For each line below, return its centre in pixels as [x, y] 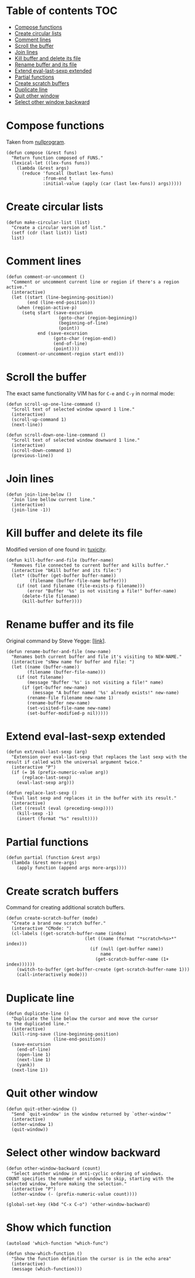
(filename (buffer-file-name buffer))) [78, 581]
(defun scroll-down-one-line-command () [56, 435]
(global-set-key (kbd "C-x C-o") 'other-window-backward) [78, 1205]
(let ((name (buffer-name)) [46, 667]
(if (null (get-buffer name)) [127, 949]
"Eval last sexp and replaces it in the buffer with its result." [94, 798]
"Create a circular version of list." [59, 227]
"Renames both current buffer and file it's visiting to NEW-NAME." [97, 657]
